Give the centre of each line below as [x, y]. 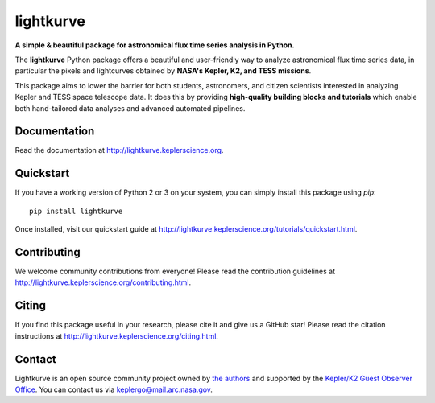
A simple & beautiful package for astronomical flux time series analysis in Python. [155, 45]
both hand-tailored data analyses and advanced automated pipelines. [130, 108]
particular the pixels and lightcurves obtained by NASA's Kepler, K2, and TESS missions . [163, 71]
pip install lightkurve [76, 211]
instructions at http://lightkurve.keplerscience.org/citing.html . [117, 336]
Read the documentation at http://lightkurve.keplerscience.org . [119, 150]
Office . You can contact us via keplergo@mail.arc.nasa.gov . [114, 389]
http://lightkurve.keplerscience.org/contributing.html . [103, 282]
